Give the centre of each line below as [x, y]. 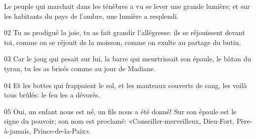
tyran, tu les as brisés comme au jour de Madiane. [80, 68]
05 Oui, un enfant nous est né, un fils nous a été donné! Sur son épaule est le [120, 111]
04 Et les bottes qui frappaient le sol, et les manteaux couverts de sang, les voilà [126, 85]
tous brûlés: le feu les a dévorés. [52, 95]
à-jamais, [18, 130]
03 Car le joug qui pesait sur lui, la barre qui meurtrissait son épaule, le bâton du [128, 59]
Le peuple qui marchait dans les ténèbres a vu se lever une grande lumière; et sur [127, 6]
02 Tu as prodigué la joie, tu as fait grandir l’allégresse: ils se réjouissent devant [125, 32]
